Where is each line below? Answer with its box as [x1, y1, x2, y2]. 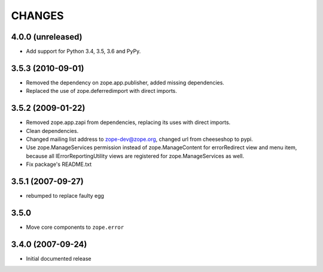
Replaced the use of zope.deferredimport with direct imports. [26, 87, 178, 95]
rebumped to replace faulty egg [26, 192, 105, 200]
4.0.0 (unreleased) [11, 32, 83, 42]
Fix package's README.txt [26, 161, 92, 168]
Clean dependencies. [26, 127, 79, 134]
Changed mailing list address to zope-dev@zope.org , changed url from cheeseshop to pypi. [26, 135, 254, 143]
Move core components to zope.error [26, 223, 124, 231]
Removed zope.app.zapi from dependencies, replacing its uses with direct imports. [26, 119, 231, 126]
